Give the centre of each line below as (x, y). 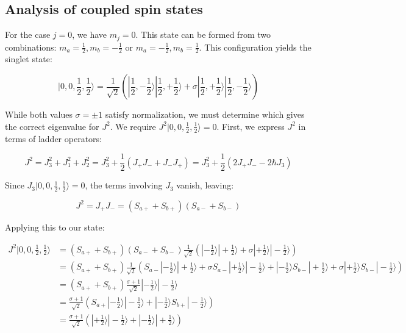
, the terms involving (124, 185)
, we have (90, 34)
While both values (39, 114)
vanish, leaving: (205, 185)
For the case (28, 34)
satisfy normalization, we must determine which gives (205, 114)
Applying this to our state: (55, 227)
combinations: (31, 47)
